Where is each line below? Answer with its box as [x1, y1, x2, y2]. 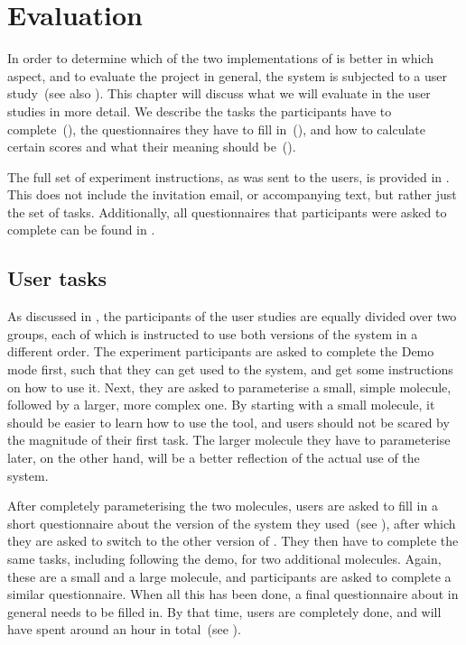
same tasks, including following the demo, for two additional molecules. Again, [7, 548, 442, 567]
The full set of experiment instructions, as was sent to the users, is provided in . [7, 167, 450, 186]
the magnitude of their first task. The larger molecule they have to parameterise [7, 430, 451, 449]
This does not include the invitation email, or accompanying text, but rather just [7, 185, 457, 204]
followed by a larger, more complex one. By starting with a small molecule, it [7, 395, 435, 414]
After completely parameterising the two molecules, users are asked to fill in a [7, 496, 438, 515]
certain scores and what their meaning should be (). [7, 137, 296, 156]
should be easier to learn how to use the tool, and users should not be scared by [7, 412, 450, 431]
